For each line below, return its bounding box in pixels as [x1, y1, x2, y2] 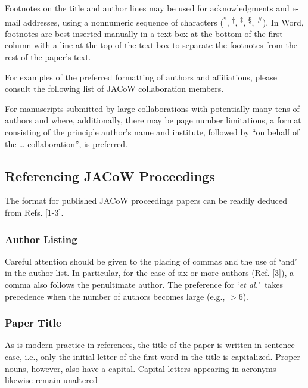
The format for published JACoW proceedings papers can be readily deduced [5, 194, 287, 207]
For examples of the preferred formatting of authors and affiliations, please [5, 70, 277, 83]
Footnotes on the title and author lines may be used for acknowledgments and [5, 2, 290, 14]
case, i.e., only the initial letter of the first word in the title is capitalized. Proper [5, 350, 301, 362]
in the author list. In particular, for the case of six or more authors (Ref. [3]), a [5, 266, 294, 279]
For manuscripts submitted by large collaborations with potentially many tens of [5, 102, 300, 114]
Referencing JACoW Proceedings [5, 166, 215, 185]
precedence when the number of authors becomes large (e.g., [5, 290, 225, 302]
